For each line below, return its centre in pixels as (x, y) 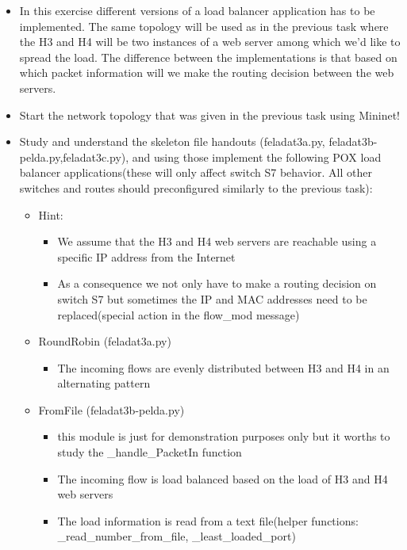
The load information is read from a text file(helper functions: (208, 520)
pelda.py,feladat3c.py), (74, 157)
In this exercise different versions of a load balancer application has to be (197, 10)
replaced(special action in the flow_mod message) (179, 314)
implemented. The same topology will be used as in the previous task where (204, 26)
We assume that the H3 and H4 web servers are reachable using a (217, 241)
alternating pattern (104, 383)
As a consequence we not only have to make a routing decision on (217, 283)
